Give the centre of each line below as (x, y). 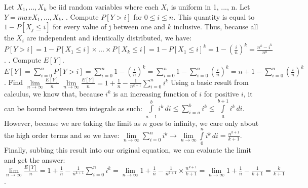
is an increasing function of (155, 93)
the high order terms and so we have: (62, 135)
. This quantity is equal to (214, 16)
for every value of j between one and (109, 27)
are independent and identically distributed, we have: (109, 38)
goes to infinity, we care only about (204, 123)
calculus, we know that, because (54, 93)
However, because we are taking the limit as (72, 123)
